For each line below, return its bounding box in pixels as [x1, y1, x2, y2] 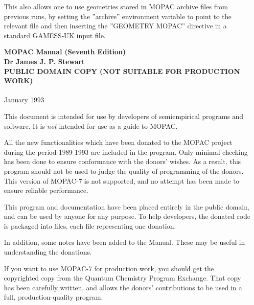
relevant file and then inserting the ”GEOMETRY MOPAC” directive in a [4, 21, 227, 31]
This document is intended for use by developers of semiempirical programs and [4, 111, 244, 121]
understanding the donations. [4, 247, 92, 257]
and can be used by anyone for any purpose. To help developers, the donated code [4, 211, 251, 221]
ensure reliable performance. [4, 185, 89, 195]
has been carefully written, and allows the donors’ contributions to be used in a [4, 282, 242, 292]
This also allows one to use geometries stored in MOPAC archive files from [4, 1, 228, 11]
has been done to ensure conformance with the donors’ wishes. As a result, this [4, 156, 241, 166]
